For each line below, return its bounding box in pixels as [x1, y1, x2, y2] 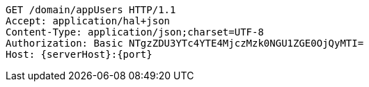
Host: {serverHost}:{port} [6, 49, 152, 60]
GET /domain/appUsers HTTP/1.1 [6, 4, 176, 15]
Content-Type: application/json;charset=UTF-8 [6, 26, 264, 38]
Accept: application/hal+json [6, 15, 171, 26]
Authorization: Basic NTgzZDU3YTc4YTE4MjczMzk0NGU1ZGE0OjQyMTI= [6, 38, 364, 49]
